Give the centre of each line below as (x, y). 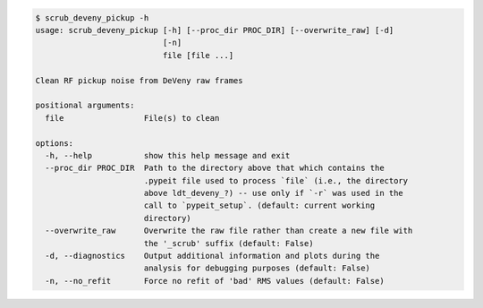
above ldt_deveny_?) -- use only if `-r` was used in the (274, 193)
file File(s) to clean (132, 118)
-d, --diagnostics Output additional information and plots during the (212, 256)
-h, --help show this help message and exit (168, 155)
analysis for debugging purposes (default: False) (257, 268)
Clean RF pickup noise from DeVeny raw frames (139, 80)
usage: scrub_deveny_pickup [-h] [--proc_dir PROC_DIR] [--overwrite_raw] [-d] (215, 30)
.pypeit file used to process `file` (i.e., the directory (276, 180)
